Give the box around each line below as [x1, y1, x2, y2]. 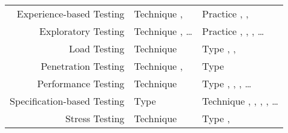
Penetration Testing [41, 59, 125, 73]
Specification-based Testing [10, 94, 125, 108]
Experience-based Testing [16, 7, 125, 20]
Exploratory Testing [39, 24, 125, 38]
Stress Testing [65, 111, 125, 125]
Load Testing [69, 42, 125, 55]
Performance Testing [37, 76, 125, 90]
